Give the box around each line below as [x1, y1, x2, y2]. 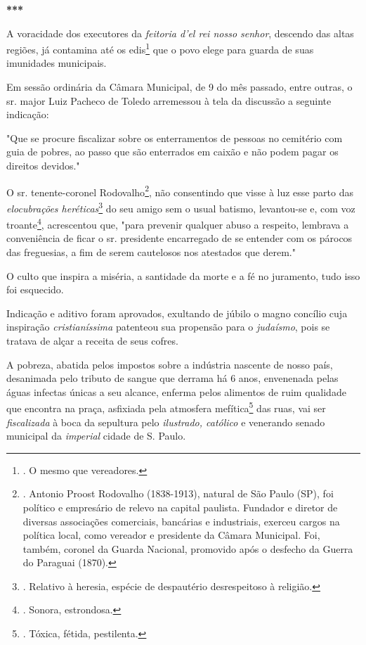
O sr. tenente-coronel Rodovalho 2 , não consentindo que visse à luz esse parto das [6, 182, 353, 199]
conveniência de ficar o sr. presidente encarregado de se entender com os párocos [6, 231, 353, 245]
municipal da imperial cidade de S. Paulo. [6, 428, 186, 443]
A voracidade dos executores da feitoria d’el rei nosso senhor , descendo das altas [6, 25, 354, 40]
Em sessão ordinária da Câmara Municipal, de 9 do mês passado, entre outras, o [6, 79, 353, 94]
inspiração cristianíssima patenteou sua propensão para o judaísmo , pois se [6, 319, 330, 334]
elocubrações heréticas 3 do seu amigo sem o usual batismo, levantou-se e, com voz [6, 198, 355, 215]
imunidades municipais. [6, 56, 107, 70]
